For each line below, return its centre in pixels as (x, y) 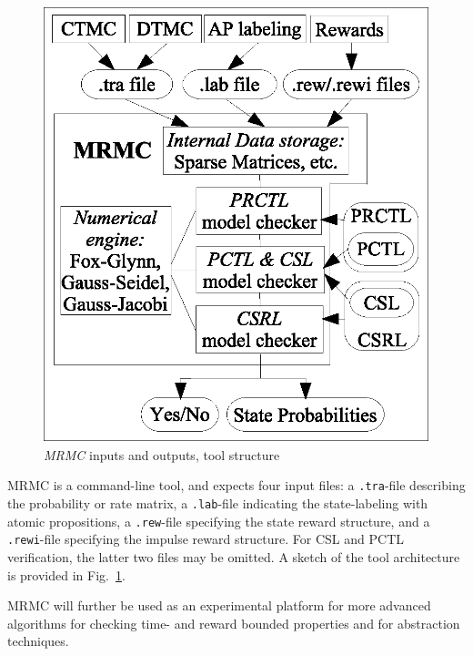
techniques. (38, 641)
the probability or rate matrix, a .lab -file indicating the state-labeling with (218, 502)
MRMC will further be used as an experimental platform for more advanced (219, 605)
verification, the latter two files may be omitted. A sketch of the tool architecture (234, 556)
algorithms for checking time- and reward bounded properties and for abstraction (234, 623)
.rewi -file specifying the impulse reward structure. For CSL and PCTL (206, 539)
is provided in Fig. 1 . (66, 574)
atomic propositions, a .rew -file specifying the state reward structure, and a (219, 521)
